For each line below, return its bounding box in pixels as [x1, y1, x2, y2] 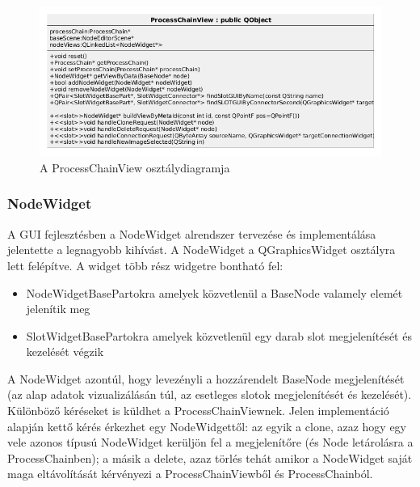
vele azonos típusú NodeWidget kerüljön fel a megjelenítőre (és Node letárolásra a [7, 434, 414, 451]
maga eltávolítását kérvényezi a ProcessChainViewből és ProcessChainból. [7, 465, 373, 482]
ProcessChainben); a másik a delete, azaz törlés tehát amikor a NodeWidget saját [7, 449, 413, 466]
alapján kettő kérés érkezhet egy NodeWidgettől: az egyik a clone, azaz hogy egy [7, 417, 406, 434]
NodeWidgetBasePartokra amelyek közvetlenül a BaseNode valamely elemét [26, 284, 403, 301]
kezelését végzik [26, 343, 104, 360]
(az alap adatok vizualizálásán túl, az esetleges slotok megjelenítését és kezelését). [7, 386, 412, 403]
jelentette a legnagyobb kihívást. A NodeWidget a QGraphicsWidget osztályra [7, 241, 396, 258]
